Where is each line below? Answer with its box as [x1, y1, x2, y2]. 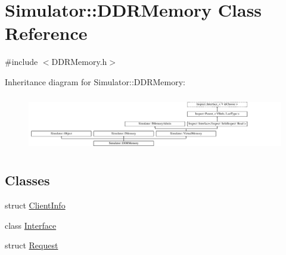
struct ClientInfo [5, 199, 66, 212]
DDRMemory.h [51, 55, 107, 68]
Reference [5, 21, 88, 45]
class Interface [5, 219, 57, 231]
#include [5, 55, 38, 68]
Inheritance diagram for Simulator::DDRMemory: [5, 75, 185, 88]
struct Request [5, 239, 58, 251]
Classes [5, 171, 50, 189]
